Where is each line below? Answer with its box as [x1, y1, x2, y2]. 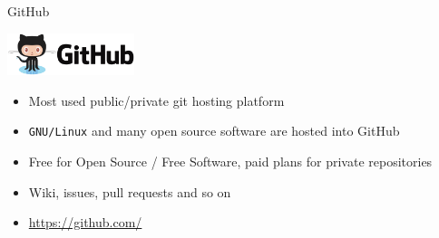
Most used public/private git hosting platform [28, 90, 285, 109]
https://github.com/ [28, 213, 142, 232]
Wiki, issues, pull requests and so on [28, 182, 231, 201]
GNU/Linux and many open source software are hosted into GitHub [28, 121, 400, 140]
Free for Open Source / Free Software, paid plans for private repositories [28, 151, 433, 170]
